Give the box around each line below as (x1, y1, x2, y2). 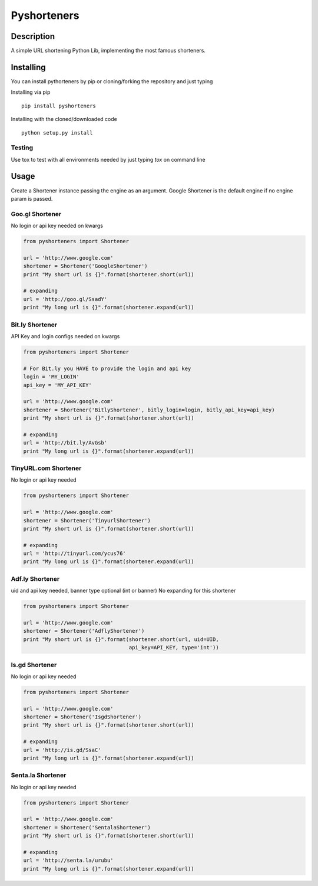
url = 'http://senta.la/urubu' (23, 857, 114, 864)
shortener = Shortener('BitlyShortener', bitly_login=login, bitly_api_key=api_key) (23, 406, 275, 413)
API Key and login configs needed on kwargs (11, 332, 120, 339)
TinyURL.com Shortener (11, 464, 82, 472)
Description (11, 31, 55, 41)
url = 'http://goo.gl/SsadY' (23, 296, 108, 302)
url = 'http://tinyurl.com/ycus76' (23, 550, 126, 557)
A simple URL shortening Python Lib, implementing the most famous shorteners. (11, 47, 206, 54)
